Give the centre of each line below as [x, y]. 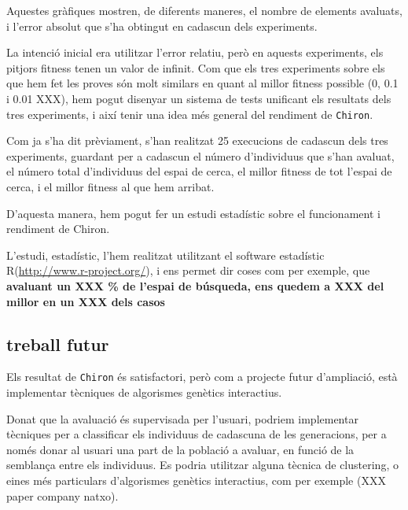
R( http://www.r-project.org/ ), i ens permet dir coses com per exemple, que [188, 270]
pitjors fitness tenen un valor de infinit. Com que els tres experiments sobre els [196, 67]
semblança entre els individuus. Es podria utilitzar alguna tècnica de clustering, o [202, 465]
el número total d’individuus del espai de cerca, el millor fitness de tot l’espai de [199, 171]
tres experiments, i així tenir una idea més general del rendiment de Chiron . [190, 114]
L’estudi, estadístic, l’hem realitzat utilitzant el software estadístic [165, 255]
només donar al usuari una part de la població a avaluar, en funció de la [180, 449]
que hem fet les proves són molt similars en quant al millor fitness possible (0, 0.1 [202, 83]
